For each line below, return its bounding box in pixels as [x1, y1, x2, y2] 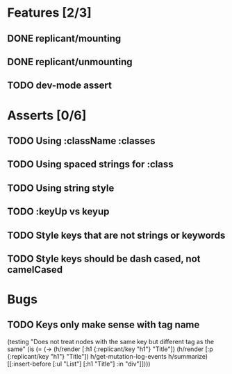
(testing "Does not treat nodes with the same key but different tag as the [7, 337, 214, 346]
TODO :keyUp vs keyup [7, 206, 110, 218]
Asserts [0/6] [7, 108, 87, 123]
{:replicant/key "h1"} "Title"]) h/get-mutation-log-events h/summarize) [7, 352, 208, 360]
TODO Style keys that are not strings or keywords [7, 229, 226, 241]
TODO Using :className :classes [7, 135, 156, 146]
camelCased [7, 264, 63, 275]
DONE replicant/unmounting [7, 56, 133, 67]
